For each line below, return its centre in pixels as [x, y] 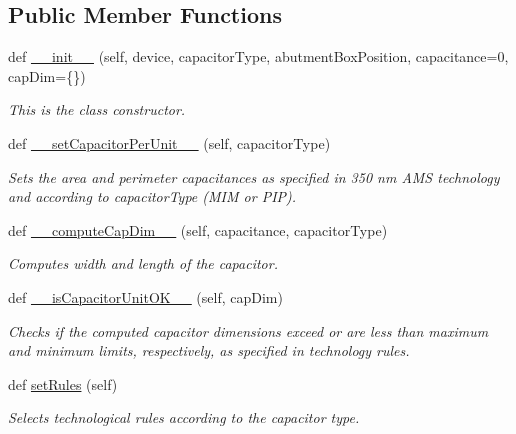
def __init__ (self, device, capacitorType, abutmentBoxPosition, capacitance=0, [258, 56]
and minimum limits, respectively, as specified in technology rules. [209, 350]
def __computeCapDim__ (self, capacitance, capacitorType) [198, 229]
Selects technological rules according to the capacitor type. [184, 417]
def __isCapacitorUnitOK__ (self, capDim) [145, 296]
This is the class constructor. [97, 109]
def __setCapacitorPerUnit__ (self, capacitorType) [169, 142]
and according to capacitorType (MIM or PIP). [152, 196]
